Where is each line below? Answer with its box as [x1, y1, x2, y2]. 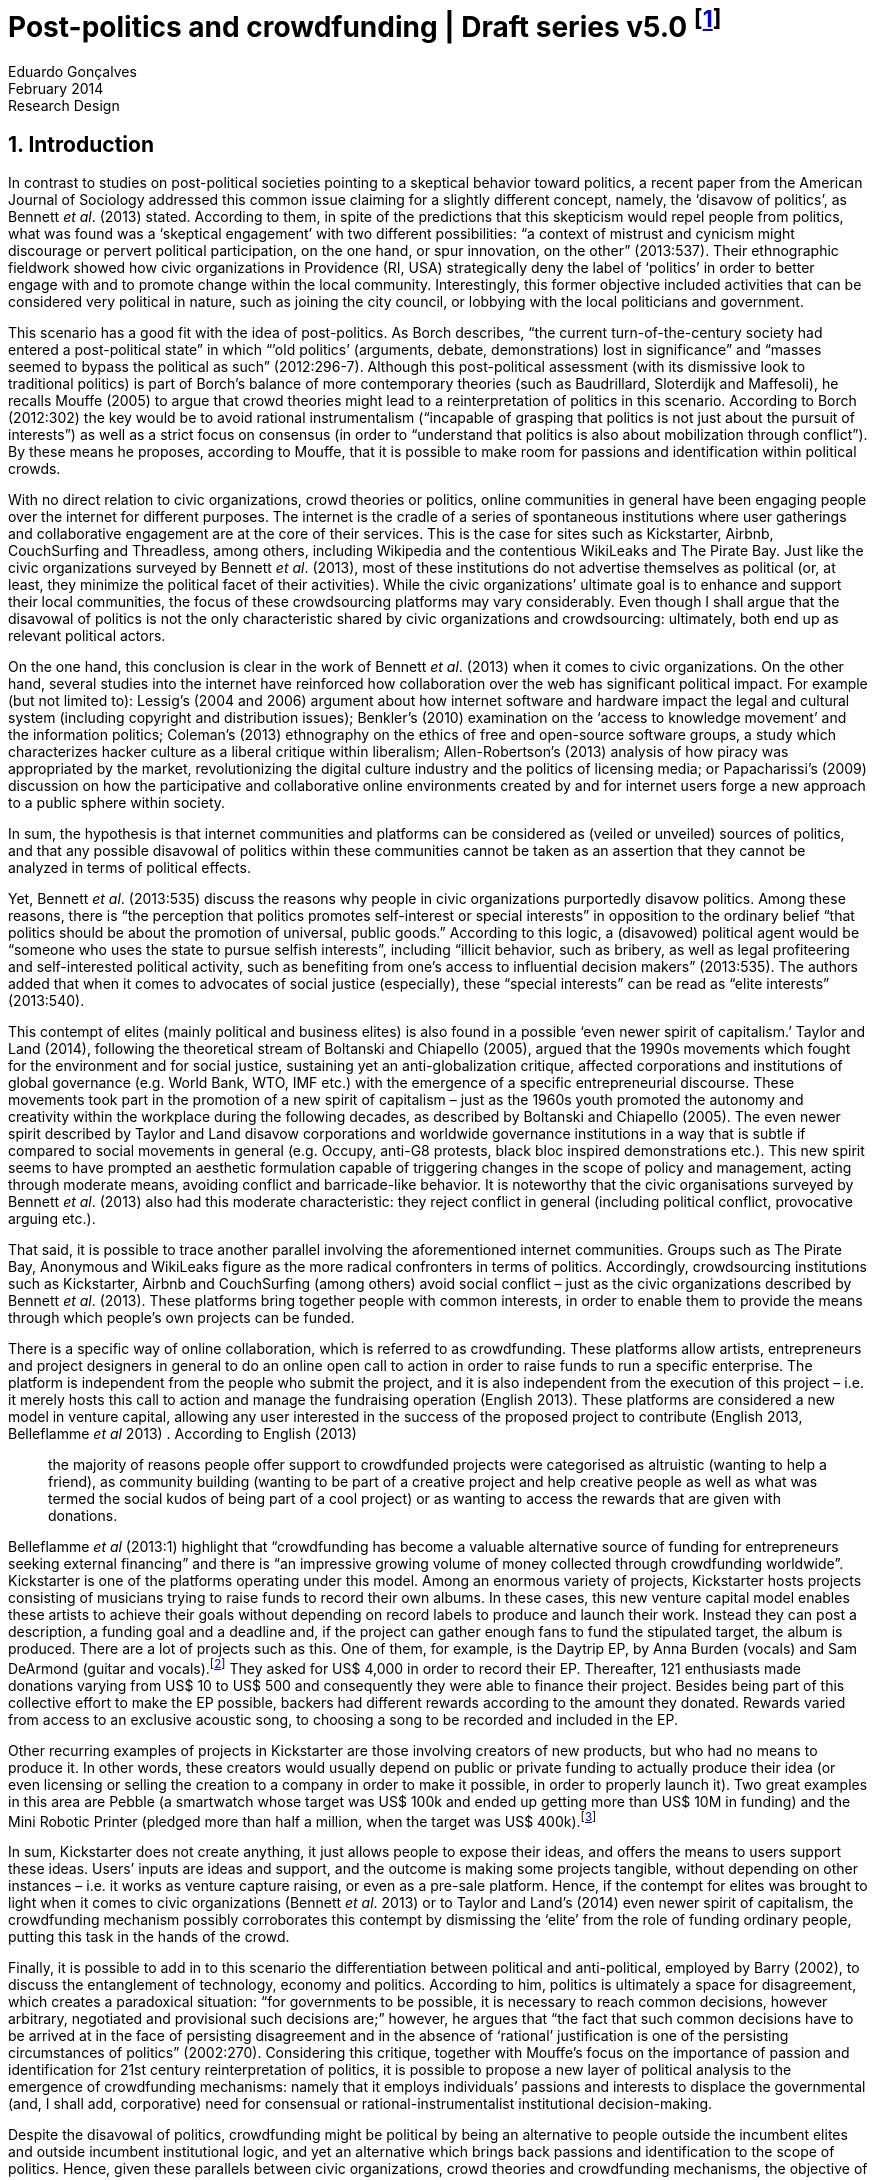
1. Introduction [8, 131, 154, 157]
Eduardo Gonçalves [8, 63, 137, 81]
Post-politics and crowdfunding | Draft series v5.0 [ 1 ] [8, 4, 722, 45]
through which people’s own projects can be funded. [8, 1308, 355, 1326]
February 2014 [8, 80, 104, 98]
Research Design [8, 97, 120, 115]
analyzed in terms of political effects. [8, 858, 251, 876]
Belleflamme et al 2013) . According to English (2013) [8, 1424, 357, 1442]
